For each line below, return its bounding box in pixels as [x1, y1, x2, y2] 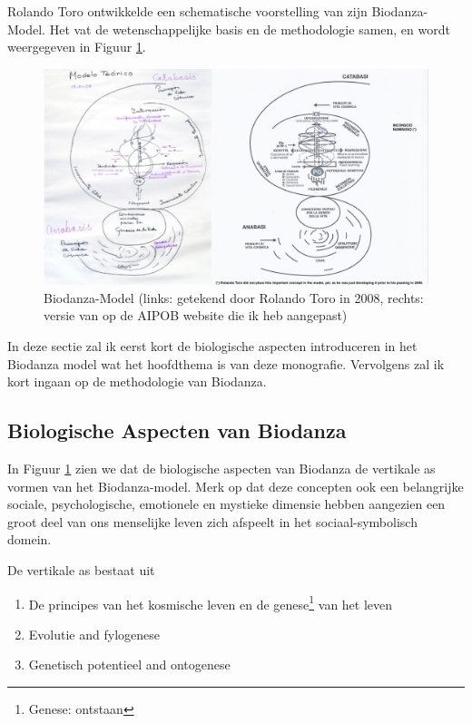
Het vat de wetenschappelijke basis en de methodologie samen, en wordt [49, 19, 450, 38]
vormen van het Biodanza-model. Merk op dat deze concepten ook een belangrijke [7, 476, 464, 495]
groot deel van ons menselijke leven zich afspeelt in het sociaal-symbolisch [7, 512, 418, 531]
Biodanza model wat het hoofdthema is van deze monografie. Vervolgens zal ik [7, 354, 445, 373]
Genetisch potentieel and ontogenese [28, 655, 231, 674]
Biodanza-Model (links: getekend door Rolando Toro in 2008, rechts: [44, 288, 424, 307]
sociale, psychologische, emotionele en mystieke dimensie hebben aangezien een [7, 494, 446, 513]
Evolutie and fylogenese [28, 624, 160, 643]
